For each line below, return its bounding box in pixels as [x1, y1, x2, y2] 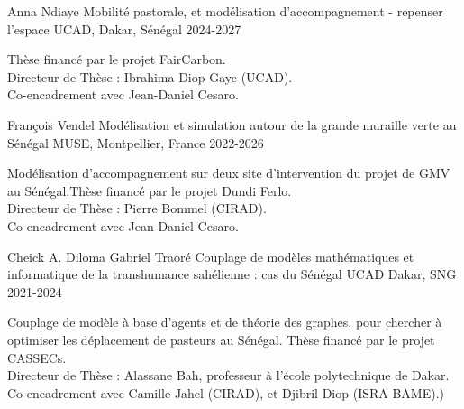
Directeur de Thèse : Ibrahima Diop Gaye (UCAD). [7, 67, 293, 86]
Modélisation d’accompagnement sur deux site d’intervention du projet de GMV [7, 163, 450, 182]
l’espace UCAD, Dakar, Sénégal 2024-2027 [7, 19, 241, 38]
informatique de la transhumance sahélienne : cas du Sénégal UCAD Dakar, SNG [7, 265, 457, 284]
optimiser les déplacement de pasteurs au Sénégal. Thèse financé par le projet [7, 330, 435, 349]
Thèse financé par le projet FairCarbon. [7, 50, 226, 69]
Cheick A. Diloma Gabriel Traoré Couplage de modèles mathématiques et [7, 246, 414, 265]
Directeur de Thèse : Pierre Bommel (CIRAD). [7, 199, 267, 218]
